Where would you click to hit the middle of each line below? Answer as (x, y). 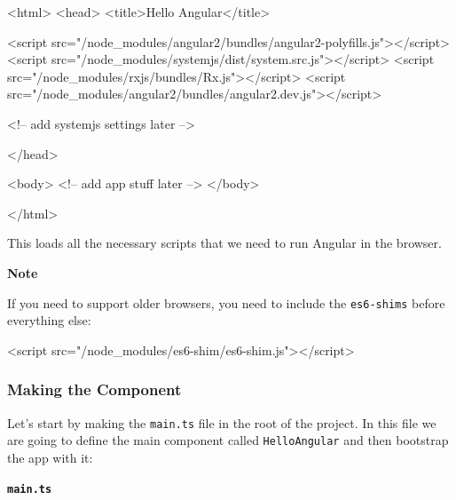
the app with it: (50, 457)
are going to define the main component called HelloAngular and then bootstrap (228, 440)
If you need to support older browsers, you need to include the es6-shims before (226, 302)
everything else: (49, 320)
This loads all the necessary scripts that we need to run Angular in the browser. (224, 243)
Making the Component (94, 389)
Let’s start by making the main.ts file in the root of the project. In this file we (222, 422)
